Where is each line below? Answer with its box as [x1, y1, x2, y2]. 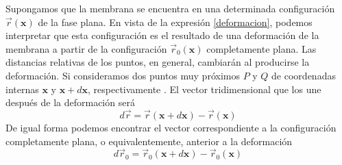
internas [5, 81, 39, 96]
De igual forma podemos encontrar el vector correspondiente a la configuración [5, 120, 337, 134]
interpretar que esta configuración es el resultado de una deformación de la [5, 28, 319, 42]
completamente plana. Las [206, 41, 317, 55]
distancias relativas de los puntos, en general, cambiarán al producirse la [5, 55, 310, 69]
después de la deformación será [5, 95, 135, 110]
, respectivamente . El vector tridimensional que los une [88, 81, 321, 96]
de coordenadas [271, 68, 336, 82]
